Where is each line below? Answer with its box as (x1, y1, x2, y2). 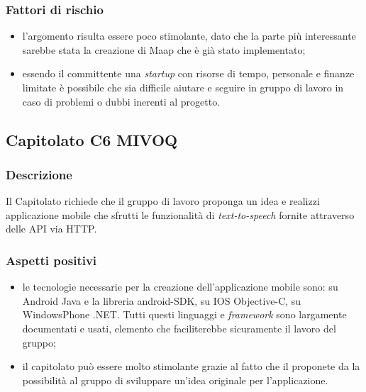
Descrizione (6, 165, 72, 183)
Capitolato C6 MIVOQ (6, 128, 178, 150)
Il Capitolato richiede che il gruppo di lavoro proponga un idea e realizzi (6, 194, 320, 208)
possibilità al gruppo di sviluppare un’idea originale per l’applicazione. (22, 372, 328, 387)
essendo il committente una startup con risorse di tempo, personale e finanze (22, 66, 355, 81)
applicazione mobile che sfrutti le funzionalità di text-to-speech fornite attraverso (6, 207, 355, 222)
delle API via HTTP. (6, 221, 97, 236)
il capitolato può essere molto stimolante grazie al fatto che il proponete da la (22, 359, 360, 374)
